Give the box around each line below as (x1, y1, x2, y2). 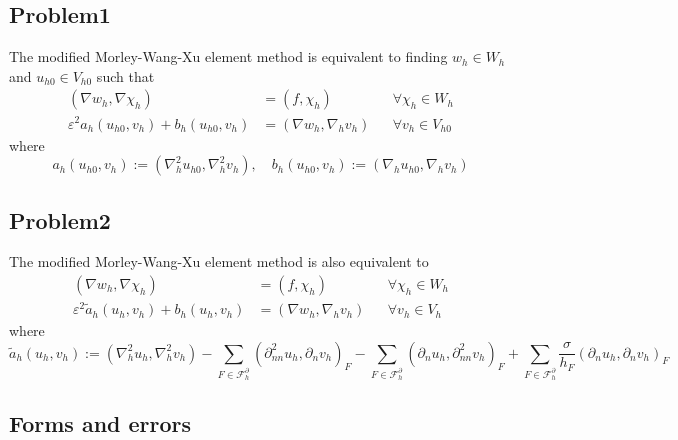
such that (96, 65, 155, 86)
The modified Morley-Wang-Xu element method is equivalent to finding (9, 46, 448, 67)
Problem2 (9, 204, 111, 235)
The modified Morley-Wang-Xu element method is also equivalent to (9, 251, 429, 272)
